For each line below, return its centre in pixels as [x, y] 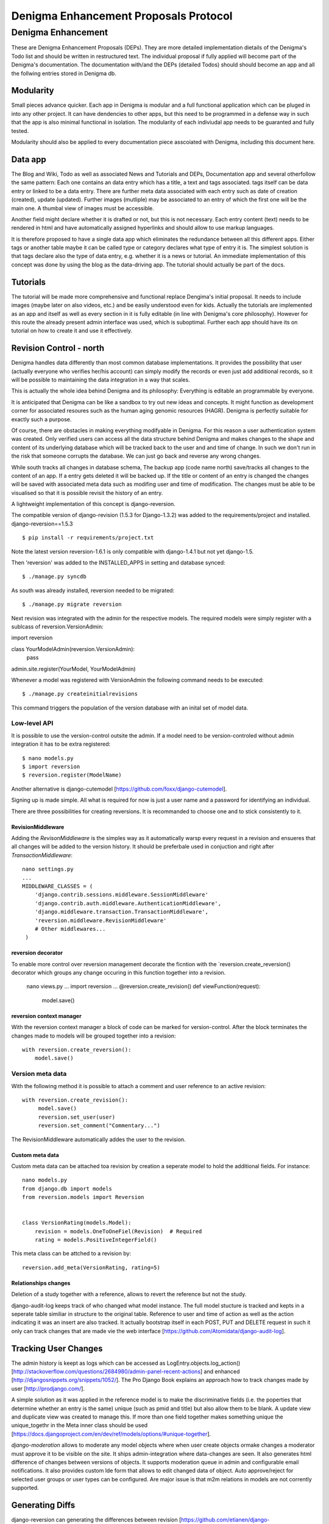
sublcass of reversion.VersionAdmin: [57, 626]
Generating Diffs [43, 1505]
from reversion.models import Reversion [83, 1197]
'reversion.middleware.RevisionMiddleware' [101, 920]
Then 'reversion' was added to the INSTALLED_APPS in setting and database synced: [118, 563]
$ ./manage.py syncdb [54, 577]
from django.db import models [67, 1188]
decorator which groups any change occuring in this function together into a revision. [119, 973]
